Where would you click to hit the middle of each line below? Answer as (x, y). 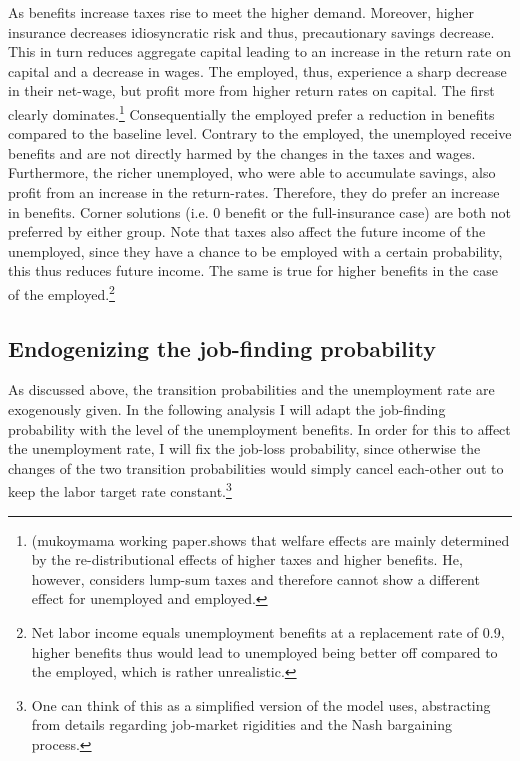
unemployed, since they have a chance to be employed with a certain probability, (255, 250)
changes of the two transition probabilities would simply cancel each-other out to (256, 467)
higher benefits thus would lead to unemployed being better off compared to (264, 651)
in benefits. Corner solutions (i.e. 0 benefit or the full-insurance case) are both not (260, 211)
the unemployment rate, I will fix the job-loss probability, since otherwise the (244, 448)
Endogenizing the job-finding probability (222, 347)
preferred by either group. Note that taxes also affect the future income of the (247, 231)
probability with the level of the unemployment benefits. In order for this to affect (259, 428)
